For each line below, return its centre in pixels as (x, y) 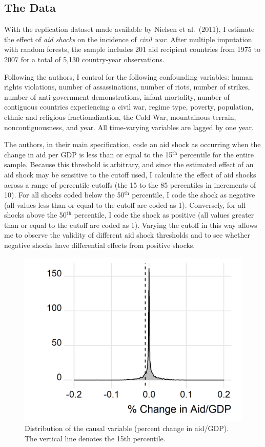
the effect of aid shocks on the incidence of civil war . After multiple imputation (128, 39)
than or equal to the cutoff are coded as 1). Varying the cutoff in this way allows (131, 225)
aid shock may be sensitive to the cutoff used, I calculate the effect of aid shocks (130, 174)
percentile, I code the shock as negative (193, 195)
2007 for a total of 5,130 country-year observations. (84, 59)
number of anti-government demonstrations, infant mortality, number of (117, 96)
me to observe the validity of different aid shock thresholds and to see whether (127, 235)
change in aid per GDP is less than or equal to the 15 (88, 154)
